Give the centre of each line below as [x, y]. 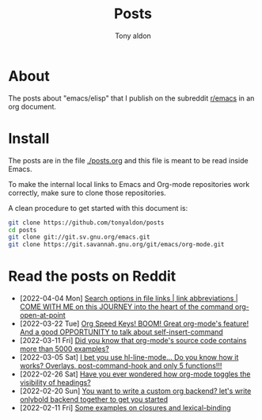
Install [29, 138]
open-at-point [42, 315]
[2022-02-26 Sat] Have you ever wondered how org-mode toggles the [135, 374]
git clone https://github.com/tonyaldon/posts [86, 223]
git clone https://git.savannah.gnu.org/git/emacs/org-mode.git [116, 245]
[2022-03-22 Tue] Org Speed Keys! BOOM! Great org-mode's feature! [134, 324]
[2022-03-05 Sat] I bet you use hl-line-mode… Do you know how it [129, 357]
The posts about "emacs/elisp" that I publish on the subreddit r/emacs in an [131, 98]
